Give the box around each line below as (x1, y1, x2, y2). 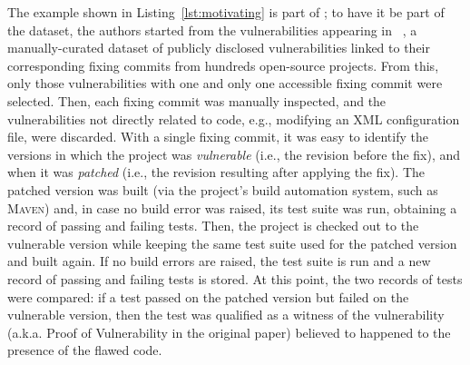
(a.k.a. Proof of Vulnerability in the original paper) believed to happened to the (7, 322, 451, 341)
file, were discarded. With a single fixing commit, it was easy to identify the (7, 127, 428, 146)
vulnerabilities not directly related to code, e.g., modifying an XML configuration (7, 109, 460, 128)
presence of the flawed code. (7, 340, 162, 360)
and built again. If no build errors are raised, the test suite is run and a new (7, 252, 431, 271)
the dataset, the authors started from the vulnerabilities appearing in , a (7, 20, 417, 39)
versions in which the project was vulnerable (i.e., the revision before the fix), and (7, 144, 461, 163)
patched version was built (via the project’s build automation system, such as (7, 180, 438, 199)
